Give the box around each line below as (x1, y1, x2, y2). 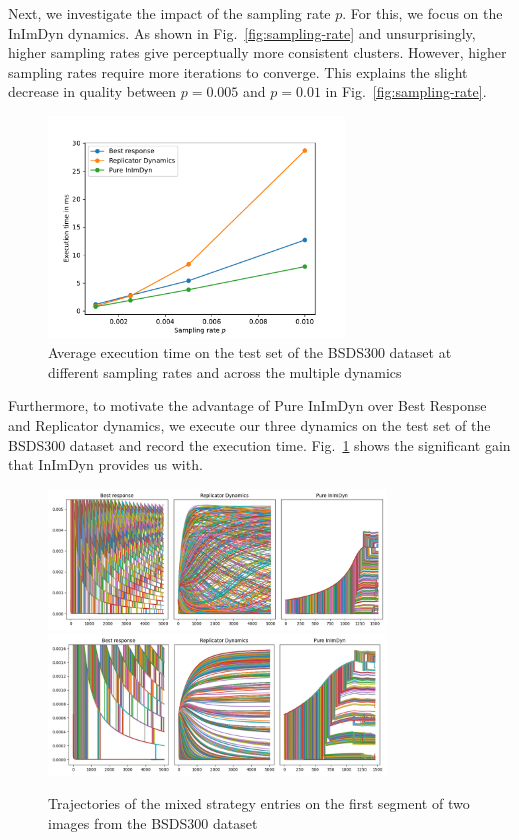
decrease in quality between (8, 81, 177, 102)
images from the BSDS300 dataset (48, 812, 258, 833)
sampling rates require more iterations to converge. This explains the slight (8, 61, 468, 82)
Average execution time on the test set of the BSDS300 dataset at (48, 342, 452, 363)
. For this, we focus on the (342, 3, 503, 23)
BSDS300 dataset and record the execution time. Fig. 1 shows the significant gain (8, 434, 511, 455)
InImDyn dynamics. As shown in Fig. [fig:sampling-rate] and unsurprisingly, (8, 22, 476, 43)
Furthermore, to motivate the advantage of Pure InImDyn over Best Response (8, 395, 487, 416)
